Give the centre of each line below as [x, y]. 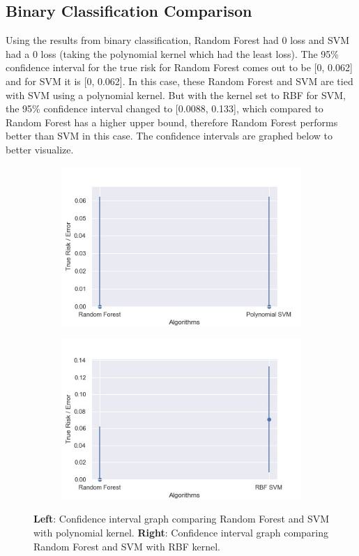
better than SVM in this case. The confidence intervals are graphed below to [169, 136]
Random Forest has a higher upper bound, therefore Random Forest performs [172, 122]
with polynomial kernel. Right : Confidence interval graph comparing [181, 532]
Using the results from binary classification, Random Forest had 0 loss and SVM [178, 40]
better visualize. [40, 149]
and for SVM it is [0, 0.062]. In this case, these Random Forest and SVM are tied [179, 81]
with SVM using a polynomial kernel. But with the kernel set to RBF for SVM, [176, 95]
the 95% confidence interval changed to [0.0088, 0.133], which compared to [165, 108]
